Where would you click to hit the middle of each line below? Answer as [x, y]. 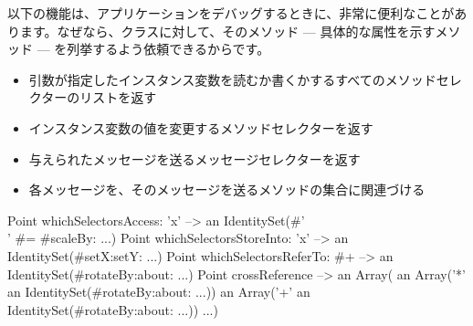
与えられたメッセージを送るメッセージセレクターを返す [194, 158]
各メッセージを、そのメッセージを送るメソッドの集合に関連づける [227, 189]
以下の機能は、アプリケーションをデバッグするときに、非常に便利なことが [231, 13]
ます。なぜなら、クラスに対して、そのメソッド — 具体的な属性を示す [227, 31]
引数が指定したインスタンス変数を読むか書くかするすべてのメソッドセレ [245, 79]
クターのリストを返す [93, 97]
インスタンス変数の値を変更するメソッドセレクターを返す [201, 127]
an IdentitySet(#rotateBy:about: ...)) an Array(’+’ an [159, 292]
